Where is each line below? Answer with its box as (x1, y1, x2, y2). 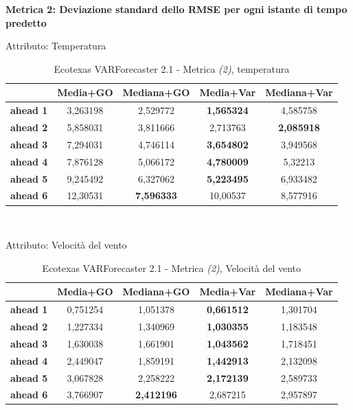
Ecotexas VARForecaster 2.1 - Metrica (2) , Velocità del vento (42, 260, 301, 275)
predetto (5, 15, 47, 30)
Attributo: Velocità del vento (5, 238, 127, 252)
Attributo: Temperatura (5, 38, 106, 53)
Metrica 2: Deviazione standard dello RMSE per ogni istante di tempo (5, 2, 348, 16)
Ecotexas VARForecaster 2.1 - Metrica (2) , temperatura (54, 61, 290, 76)
